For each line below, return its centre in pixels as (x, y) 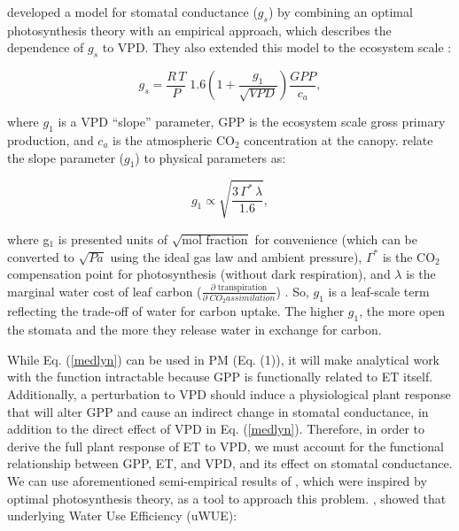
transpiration (242, 288)
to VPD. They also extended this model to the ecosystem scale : (277, 47)
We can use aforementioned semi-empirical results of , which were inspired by (217, 480)
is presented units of (113, 239)
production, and (51, 139)
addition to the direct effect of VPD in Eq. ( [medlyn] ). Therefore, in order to (216, 429)
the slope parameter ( (66, 157)
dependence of (46, 47)
